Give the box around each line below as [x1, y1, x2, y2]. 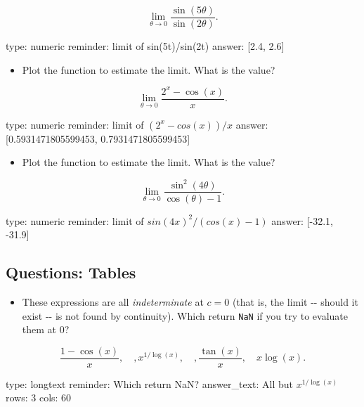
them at [22, 322, 57, 337]
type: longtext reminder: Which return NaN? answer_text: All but [6, 376, 294, 391]
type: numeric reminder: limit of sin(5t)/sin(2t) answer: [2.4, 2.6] [6, 39, 285, 53]
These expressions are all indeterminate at [22, 294, 204, 309]
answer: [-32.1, [271, 213, 333, 228]
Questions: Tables [6, 261, 136, 283]
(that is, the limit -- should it [232, 294, 358, 309]
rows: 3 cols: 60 [6, 390, 72, 405]
